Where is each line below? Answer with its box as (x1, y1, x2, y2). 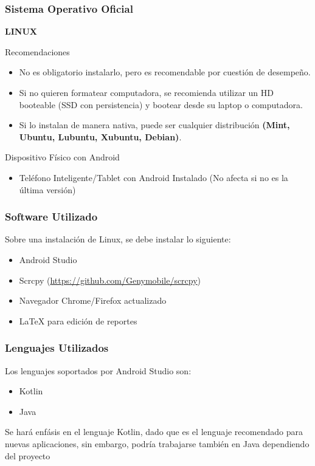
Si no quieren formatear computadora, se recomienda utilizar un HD (19, 86, 274, 98)
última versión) (19, 183, 76, 196)
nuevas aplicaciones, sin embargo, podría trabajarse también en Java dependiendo (5, 437, 310, 450)
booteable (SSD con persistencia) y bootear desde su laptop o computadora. (19, 98, 303, 111)
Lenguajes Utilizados (5, 340, 109, 355)
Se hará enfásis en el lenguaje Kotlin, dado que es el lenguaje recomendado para (5, 425, 303, 438)
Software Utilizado (5, 209, 98, 224)
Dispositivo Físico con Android (5, 151, 120, 163)
